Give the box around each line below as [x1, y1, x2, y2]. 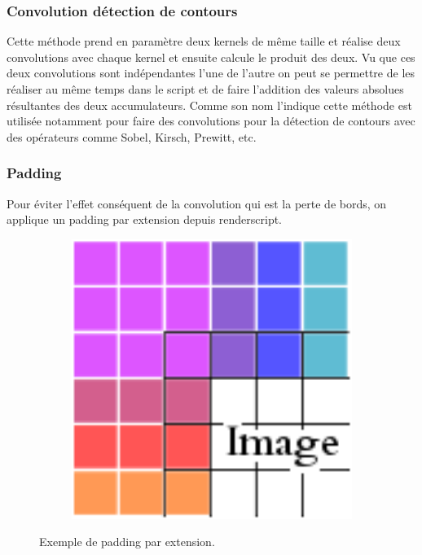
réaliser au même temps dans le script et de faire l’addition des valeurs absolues [7, 81, 404, 97]
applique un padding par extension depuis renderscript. [7, 211, 283, 228]
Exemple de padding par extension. [39, 533, 215, 550]
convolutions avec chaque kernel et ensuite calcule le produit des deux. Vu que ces [7, 48, 415, 65]
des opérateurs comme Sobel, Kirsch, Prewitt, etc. [7, 128, 257, 145]
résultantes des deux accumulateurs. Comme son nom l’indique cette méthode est [7, 96, 412, 113]
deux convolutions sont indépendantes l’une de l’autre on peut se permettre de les [7, 64, 415, 81]
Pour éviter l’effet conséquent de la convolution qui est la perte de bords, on [7, 194, 387, 212]
